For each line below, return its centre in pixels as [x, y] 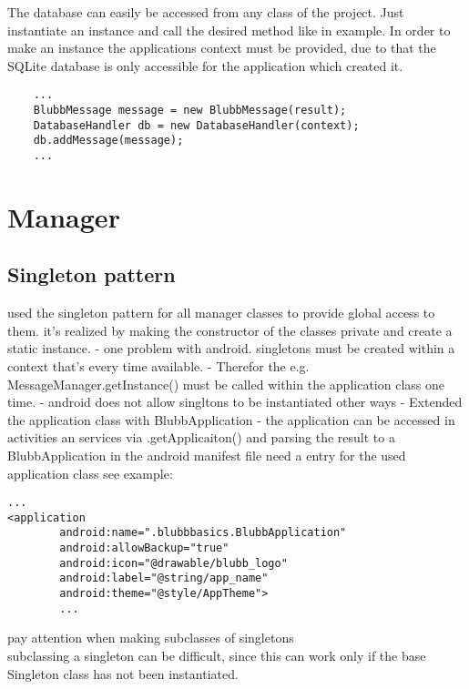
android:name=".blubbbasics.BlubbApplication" [203, 533]
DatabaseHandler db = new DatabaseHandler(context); [196, 125]
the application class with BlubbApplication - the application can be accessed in [231, 419]
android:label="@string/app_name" [164, 578]
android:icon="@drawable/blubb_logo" [173, 563]
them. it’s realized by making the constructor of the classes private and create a [230, 330]
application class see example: [90, 473]
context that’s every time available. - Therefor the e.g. [158, 366]
